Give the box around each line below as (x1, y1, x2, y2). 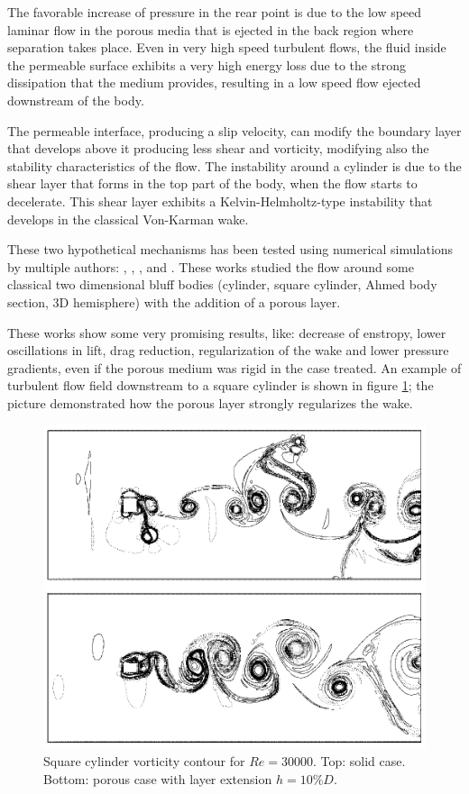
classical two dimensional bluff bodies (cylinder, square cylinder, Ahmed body (7, 275, 437, 294)
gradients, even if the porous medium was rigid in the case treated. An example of (7, 358, 462, 377)
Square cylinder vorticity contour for (43, 752, 245, 771)
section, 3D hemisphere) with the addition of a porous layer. (7, 292, 341, 311)
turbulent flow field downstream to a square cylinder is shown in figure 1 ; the (7, 376, 434, 395)
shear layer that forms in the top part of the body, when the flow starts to (7, 174, 418, 193)
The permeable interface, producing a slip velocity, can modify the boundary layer (7, 121, 462, 140)
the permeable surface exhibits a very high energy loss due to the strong (7, 55, 406, 74)
